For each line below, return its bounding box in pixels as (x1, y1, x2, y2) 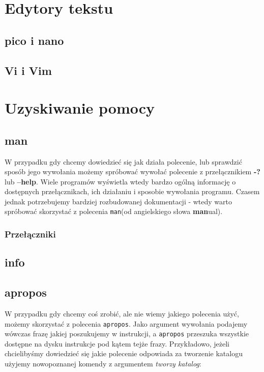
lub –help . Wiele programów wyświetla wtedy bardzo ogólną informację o (5, 176, 236, 187)
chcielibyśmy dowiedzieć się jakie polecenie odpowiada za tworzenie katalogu (5, 348, 243, 359)
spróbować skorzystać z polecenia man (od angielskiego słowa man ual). (5, 206, 223, 217)
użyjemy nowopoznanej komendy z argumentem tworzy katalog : (5, 358, 201, 369)
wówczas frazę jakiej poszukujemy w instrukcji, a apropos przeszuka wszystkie (5, 328, 249, 339)
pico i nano (5, 32, 64, 48)
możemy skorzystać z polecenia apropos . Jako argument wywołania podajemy (5, 318, 248, 329)
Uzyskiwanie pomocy (5, 97, 155, 118)
